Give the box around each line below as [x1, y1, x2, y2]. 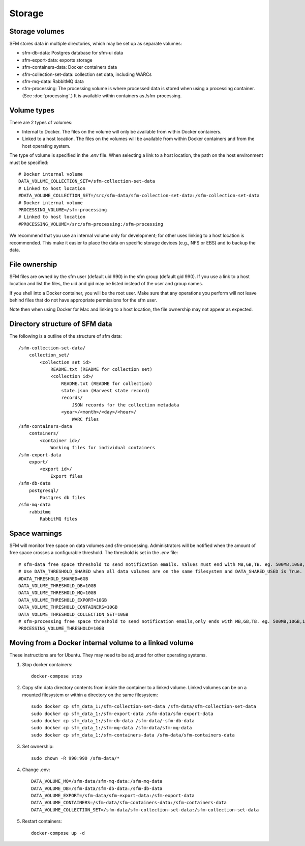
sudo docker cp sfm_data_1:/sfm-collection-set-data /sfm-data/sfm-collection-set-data [31, 703, 257, 709]
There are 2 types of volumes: [9, 119, 73, 125]
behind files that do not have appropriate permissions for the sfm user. [9, 297, 158, 303]
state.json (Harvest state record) [61, 388, 150, 394]
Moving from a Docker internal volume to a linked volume [9, 639, 194, 647]
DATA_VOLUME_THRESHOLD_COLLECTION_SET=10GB [18, 611, 129, 617]
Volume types [9, 106, 54, 115]
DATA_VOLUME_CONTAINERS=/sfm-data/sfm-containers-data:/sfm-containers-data [31, 800, 227, 806]
